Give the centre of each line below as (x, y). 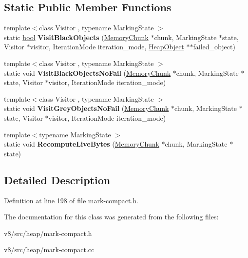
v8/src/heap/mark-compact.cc (49, 249)
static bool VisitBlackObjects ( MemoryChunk (76, 37)
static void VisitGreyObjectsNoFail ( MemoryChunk (86, 108)
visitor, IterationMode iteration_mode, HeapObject (107, 47)
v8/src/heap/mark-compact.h (48, 233)
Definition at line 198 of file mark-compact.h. (71, 200)
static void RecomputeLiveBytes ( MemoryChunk (82, 144)
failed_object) (214, 47)
